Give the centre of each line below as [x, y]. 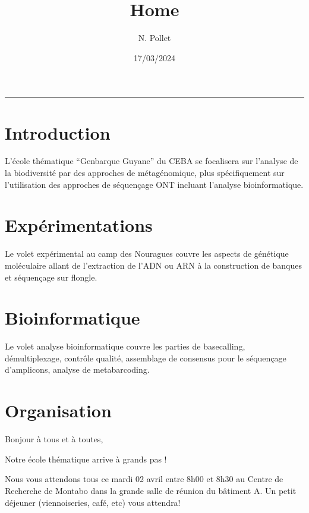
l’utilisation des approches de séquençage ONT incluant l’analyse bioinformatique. [154, 184]
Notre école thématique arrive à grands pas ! [86, 459]
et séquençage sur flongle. [51, 277]
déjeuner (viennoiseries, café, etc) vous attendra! [93, 502]
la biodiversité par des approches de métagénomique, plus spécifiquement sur [145, 173]
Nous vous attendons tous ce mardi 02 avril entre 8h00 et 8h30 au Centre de [144, 479]
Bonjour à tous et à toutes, [54, 439]
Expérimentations [79, 225]
